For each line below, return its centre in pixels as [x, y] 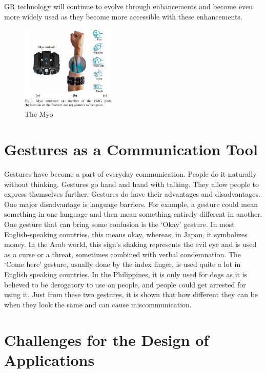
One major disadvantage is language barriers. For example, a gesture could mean [131, 204]
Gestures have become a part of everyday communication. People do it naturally [130, 174]
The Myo [39, 114]
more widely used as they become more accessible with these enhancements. [123, 16]
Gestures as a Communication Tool [131, 149]
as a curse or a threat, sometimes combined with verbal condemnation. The [123, 254]
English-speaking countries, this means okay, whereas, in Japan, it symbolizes [126, 234]
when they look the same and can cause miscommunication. [98, 304]
